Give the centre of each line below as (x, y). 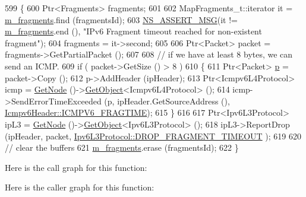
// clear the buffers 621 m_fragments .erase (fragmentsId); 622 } (122, 147)
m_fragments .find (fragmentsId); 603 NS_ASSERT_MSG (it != (122, 19)
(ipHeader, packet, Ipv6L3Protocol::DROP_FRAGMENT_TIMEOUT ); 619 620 (153, 136)
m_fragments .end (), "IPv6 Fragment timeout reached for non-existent (133, 31)
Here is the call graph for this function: (76, 167)
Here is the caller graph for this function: (80, 187)
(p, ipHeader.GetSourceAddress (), (167, 101)
